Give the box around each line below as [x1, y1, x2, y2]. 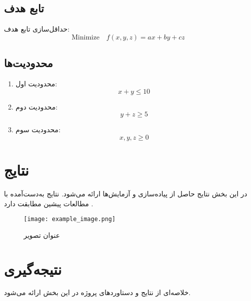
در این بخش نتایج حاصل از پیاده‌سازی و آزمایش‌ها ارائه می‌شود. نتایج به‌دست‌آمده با [4, 188, 248, 198]
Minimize [72, 34, 100, 41]
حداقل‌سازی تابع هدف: [4, 24, 70, 34]
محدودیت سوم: [15, 124, 61, 135]
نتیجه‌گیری [4, 259, 62, 279]
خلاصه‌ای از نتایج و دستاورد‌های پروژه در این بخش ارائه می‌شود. [4, 287, 191, 298]
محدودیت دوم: [15, 101, 58, 112]
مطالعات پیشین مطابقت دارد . [4, 198, 93, 208]
